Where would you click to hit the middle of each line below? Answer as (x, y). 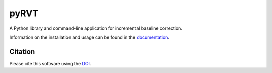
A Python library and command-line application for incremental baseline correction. (96, 28)
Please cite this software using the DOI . (50, 63)
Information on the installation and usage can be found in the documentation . (89, 37)
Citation (22, 52)
